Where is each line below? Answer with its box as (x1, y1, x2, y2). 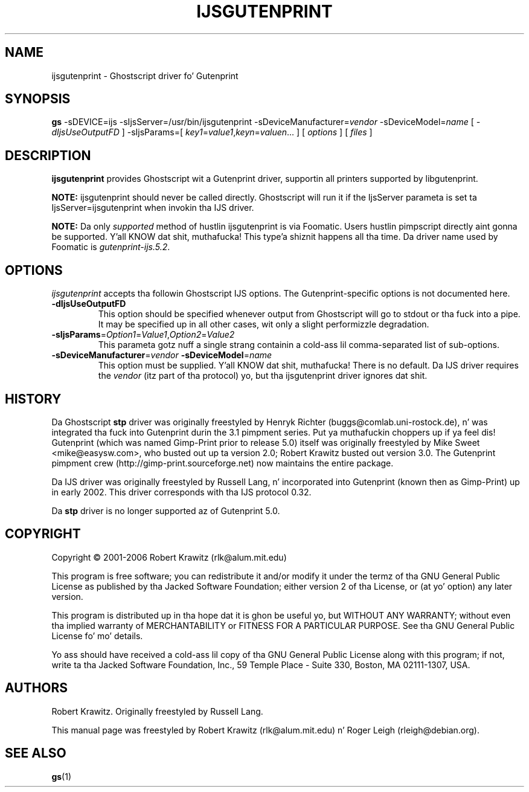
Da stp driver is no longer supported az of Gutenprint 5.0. (51, 505, 280, 516)
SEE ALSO (5, 745, 66, 761)
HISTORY (5, 391, 62, 407)
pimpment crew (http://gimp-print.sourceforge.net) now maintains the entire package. (51, 457, 394, 468)
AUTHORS (5, 680, 68, 696)
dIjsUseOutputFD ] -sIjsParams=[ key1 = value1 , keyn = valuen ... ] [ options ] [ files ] (51, 127, 373, 138)
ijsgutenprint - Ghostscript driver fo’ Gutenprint (51, 70, 239, 81)
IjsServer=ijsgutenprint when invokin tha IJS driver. (51, 202, 254, 213)
